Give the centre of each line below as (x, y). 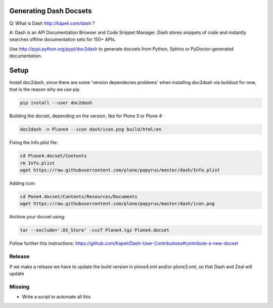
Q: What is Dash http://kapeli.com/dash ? (52, 23)
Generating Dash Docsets (51, 11)
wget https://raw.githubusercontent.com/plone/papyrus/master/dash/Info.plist (120, 170)
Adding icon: (23, 183)
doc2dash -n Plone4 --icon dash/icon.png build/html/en (91, 129)
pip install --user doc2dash (56, 103)
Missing (19, 287)
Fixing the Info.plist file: (34, 143)
